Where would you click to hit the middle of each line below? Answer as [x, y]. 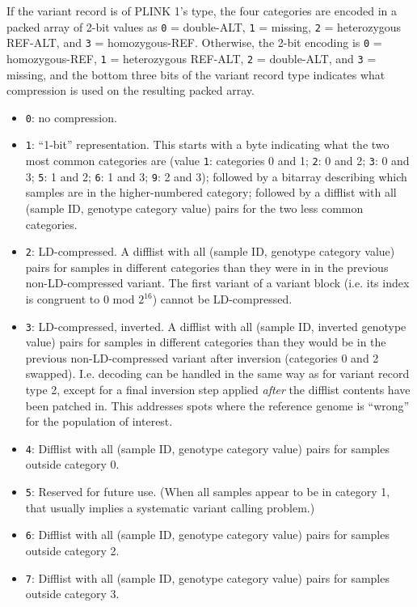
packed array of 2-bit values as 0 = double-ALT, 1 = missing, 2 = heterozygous [204, 26]
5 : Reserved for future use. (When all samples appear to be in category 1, [208, 492]
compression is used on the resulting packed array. [131, 90]
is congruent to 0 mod [80, 299]
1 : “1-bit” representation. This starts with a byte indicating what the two [207, 144]
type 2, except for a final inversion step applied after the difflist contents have [218, 390]
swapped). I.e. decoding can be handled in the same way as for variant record [217, 374]
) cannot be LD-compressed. [222, 299]
